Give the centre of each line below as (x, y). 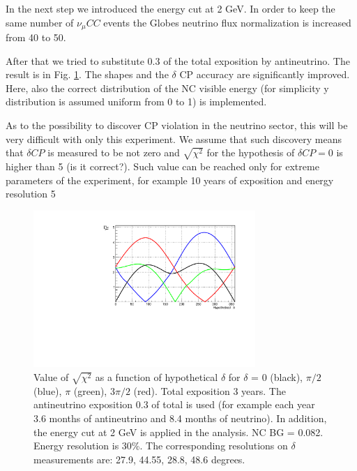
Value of (51, 377)
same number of (40, 22)
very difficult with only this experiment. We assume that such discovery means (174, 139)
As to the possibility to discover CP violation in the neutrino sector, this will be (177, 125)
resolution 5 (31, 194)
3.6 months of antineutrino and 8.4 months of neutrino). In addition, (180, 418)
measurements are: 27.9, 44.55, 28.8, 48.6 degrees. (139, 459)
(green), (90, 390)
